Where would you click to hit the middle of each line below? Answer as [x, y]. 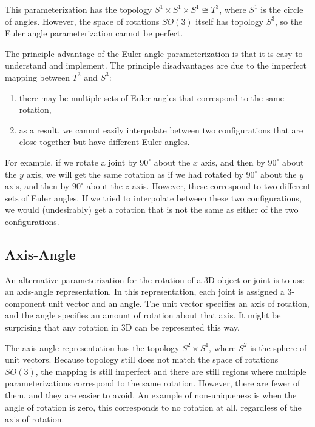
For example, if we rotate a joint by [71, 162]
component [25, 303]
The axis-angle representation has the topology [92, 347]
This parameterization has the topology [79, 9]
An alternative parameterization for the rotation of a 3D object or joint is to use [154, 279]
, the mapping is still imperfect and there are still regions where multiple [171, 371]
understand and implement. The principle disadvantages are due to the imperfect [156, 65]
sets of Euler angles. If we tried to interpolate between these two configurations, [153, 197]
